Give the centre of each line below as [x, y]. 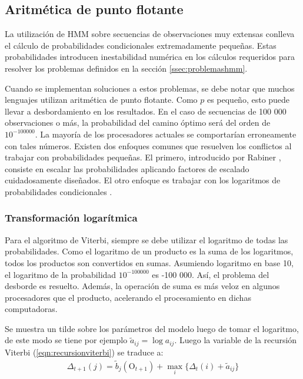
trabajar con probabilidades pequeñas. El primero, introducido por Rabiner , [143, 157]
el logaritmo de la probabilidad [61, 274]
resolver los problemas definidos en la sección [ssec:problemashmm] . [126, 68]
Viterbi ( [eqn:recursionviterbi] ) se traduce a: [84, 352]
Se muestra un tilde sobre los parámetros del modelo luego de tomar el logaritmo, [152, 328]
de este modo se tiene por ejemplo [66, 340]
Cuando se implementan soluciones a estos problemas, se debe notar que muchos [150, 88]
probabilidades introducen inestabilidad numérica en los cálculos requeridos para [150, 57]
